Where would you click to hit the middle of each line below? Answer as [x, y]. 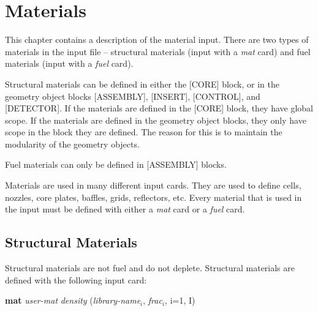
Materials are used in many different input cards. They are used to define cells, [153, 185]
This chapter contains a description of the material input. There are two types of [157, 39]
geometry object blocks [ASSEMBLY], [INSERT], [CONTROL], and [133, 96]
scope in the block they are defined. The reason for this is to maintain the [144, 132]
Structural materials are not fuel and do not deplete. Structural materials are [150, 268]
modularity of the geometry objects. [72, 144]
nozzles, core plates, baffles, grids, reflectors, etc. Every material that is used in [153, 197]
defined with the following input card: [76, 279]
